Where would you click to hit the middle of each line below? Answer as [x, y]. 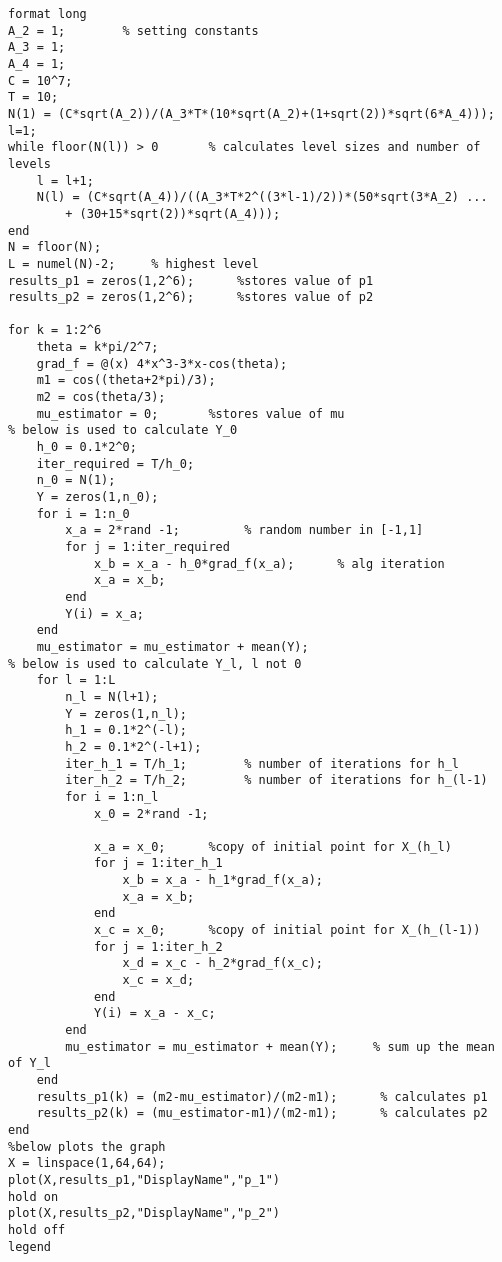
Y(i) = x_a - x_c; [154, 1013]
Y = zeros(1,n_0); [97, 497]
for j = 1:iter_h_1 [158, 863]
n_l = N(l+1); [112, 696]
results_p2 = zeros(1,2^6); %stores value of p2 [191, 297]
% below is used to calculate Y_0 [123, 430]
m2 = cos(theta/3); [101, 397]
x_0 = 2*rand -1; [151, 813]
